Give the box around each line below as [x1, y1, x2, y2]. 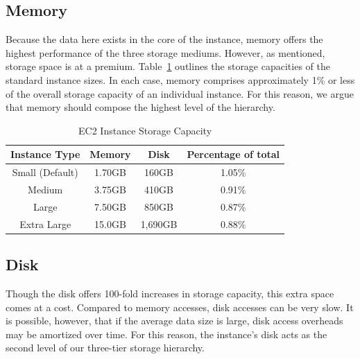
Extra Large [19, 216, 71, 231]
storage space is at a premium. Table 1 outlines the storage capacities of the [6, 59, 330, 73]
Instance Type [10, 147, 80, 161]
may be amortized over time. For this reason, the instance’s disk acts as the [6, 326, 327, 341]
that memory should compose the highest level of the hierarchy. [6, 100, 275, 114]
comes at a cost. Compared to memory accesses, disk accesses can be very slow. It [6, 299, 354, 314]
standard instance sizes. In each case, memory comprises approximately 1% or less [6, 72, 355, 87]
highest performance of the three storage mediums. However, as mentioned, [6, 45, 325, 60]
